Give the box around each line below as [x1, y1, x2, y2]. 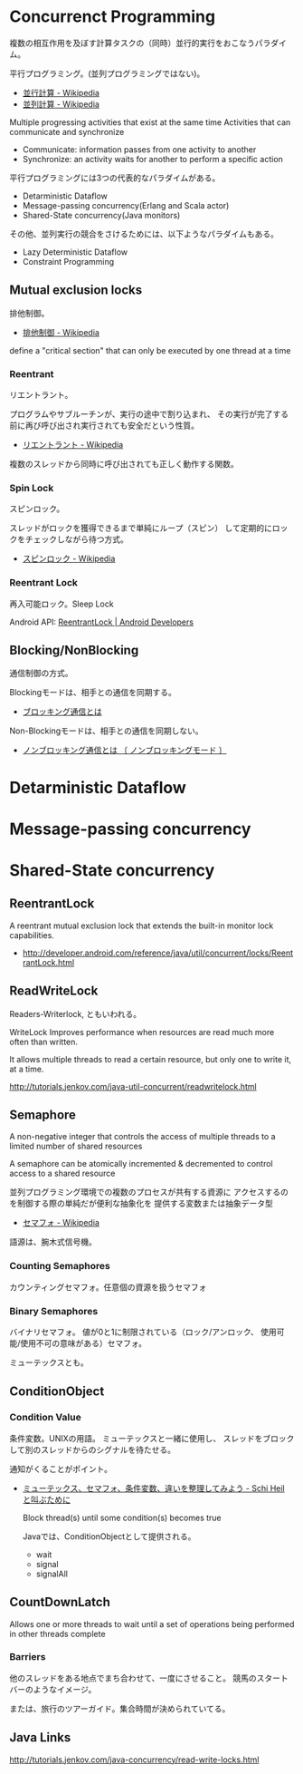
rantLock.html [22, 956, 75, 967]
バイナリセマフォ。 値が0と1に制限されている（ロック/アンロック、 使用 [9, 1326, 278, 1338]
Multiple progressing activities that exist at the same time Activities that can [9, 116, 291, 128]
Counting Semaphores [9, 1260, 110, 1273]
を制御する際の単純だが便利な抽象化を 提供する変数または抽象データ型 [9, 1198, 273, 1209]
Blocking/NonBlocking [9, 643, 139, 658]
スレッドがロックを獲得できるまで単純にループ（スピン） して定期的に [9, 523, 273, 534]
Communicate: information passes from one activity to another [22, 143, 257, 155]
